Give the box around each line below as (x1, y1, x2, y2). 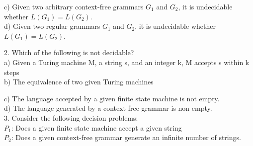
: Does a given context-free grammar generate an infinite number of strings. (11, 132, 241, 143)
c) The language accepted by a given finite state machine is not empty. (4, 93, 220, 103)
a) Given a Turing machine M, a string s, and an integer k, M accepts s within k (4, 57, 250, 67)
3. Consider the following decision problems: (4, 112, 138, 123)
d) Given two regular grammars (4, 21, 100, 31)
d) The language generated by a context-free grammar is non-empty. (4, 103, 212, 113)
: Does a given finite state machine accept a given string (11, 122, 182, 133)
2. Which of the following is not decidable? (4, 47, 134, 58)
